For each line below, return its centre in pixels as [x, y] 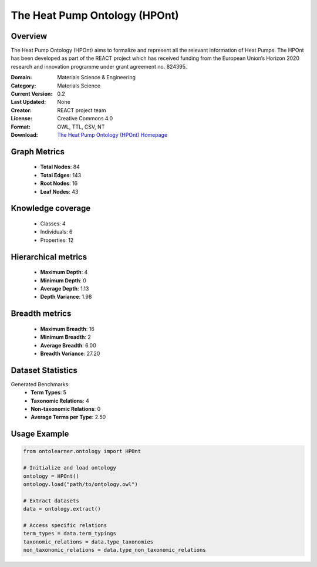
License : [21, 119]
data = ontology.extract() [62, 509]
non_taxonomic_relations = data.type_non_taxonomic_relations [114, 550]
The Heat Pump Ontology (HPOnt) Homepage [112, 134]
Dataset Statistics [44, 370]
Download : [24, 134]
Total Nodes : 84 [60, 167]
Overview [29, 36]
